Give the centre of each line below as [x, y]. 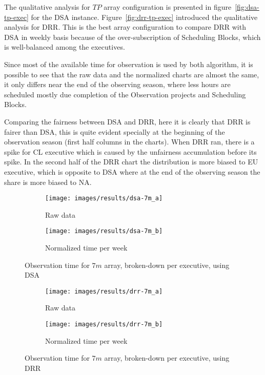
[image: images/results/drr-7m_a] [104, 291]
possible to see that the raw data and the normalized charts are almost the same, [132, 74]
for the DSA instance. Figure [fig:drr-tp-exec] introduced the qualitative [144, 17]
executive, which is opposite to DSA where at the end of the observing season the [132, 171]
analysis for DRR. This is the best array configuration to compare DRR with [125, 27]
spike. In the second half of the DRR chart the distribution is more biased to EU [131, 162]
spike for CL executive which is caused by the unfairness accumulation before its [130, 151]
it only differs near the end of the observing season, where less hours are [117, 84]
